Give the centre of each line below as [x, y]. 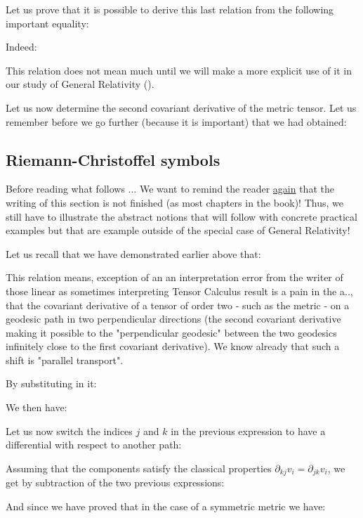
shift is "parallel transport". [65, 360]
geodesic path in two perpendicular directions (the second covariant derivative [173, 319]
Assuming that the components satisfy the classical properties [139, 468]
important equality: [47, 23]
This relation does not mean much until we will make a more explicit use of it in [179, 70]
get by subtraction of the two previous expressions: [115, 483]
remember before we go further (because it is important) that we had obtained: [176, 121]
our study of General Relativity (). [80, 84]
